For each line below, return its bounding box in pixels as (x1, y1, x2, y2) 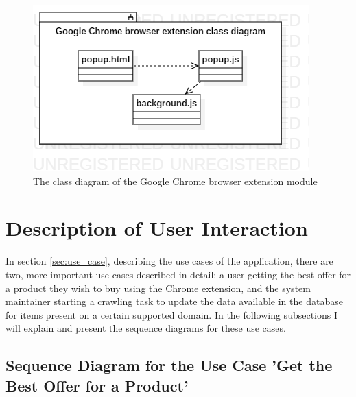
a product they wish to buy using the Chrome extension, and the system (5, 280, 311, 295)
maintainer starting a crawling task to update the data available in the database (5, 294, 343, 309)
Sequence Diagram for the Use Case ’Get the (5, 354, 333, 376)
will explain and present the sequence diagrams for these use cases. (5, 321, 286, 335)
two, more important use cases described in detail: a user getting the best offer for (5, 267, 351, 281)
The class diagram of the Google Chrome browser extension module (33, 173, 318, 188)
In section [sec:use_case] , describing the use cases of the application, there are (5, 254, 333, 268)
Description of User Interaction (5, 214, 308, 242)
